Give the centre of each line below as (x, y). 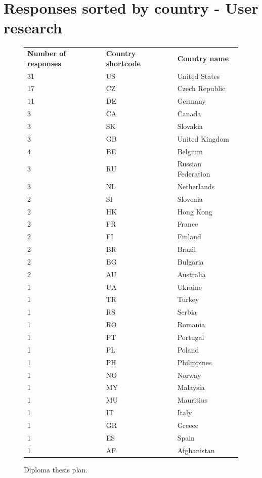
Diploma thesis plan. (56, 469)
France (188, 224)
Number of (47, 53)
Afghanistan (196, 450)
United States (199, 76)
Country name (203, 58)
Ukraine (189, 287)
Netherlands (196, 186)
